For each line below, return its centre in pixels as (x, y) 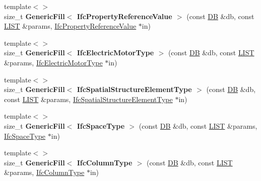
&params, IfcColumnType (44, 172)
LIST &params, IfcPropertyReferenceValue (70, 26)
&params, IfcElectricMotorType (53, 62)
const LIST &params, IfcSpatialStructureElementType (88, 99)
